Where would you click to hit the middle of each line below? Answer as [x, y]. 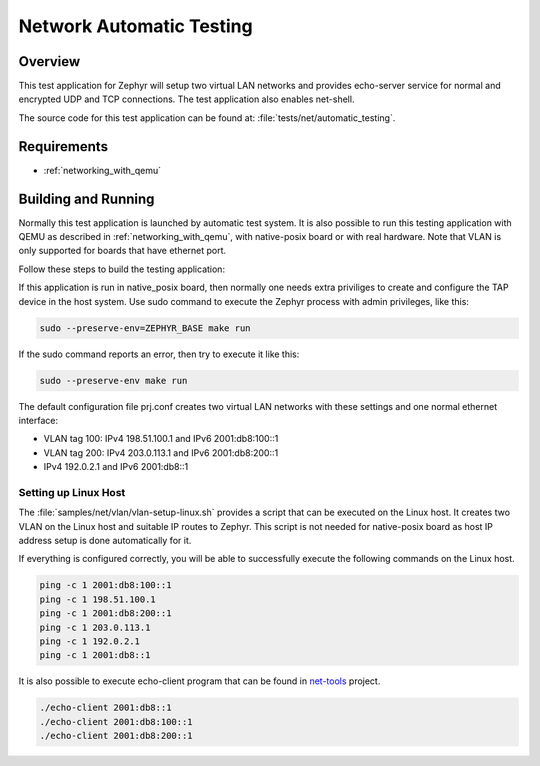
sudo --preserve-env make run [113, 380]
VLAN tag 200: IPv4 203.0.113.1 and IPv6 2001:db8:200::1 [161, 452]
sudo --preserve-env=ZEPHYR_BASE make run [145, 328]
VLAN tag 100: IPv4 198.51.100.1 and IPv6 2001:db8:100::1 [161, 439]
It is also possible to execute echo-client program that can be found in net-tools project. [199, 681]
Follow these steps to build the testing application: [121, 269]
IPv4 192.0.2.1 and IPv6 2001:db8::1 [116, 467]
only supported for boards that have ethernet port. [122, 251]
